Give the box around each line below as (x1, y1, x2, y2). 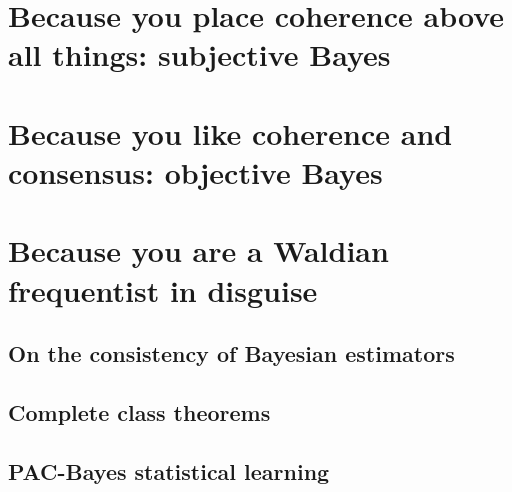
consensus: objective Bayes (8, 151, 383, 192)
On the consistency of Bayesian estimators (8, 338, 455, 369)
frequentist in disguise (8, 269, 318, 310)
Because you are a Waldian (8, 230, 389, 271)
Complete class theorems (8, 396, 271, 427)
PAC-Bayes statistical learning (8, 455, 330, 486)
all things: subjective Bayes (8, 34, 391, 75)
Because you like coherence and (8, 112, 453, 153)
